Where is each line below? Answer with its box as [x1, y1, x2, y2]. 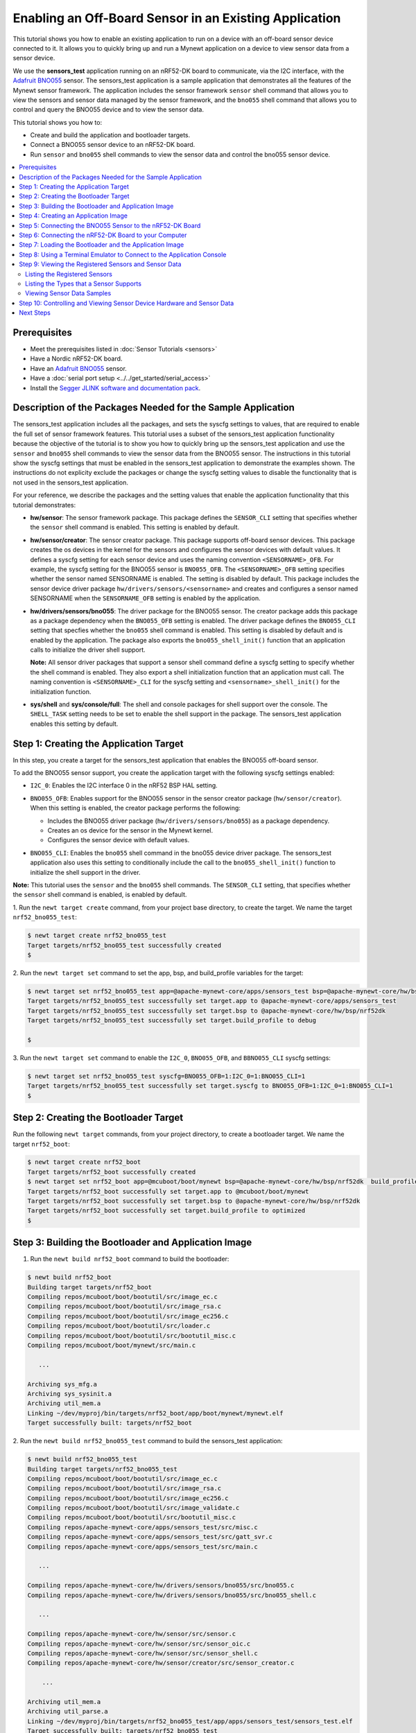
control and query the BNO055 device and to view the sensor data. [12, 105, 205, 114]
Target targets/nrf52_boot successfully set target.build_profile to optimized [27, 1207, 306, 1214]
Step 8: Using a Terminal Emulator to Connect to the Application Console [19, 250, 227, 259]
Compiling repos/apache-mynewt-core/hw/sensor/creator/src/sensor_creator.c [27, 1659, 295, 1667]
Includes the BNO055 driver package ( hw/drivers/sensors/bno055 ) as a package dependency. [47, 817, 330, 825]
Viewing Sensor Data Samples [25, 289, 112, 297]
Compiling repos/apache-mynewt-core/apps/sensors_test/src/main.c [27, 1542, 258, 1551]
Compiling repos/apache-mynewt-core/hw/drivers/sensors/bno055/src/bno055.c [27, 1581, 295, 1590]
